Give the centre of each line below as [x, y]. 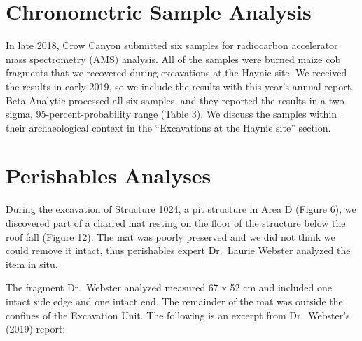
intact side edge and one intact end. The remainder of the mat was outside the [174, 301]
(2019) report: [36, 329]
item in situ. [32, 264]
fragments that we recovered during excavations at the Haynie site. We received [176, 72]
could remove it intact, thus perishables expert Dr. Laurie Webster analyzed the [178, 250]
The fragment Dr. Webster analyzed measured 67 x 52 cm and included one [169, 287]
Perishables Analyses [109, 175]
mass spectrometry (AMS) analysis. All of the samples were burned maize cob [173, 58]
